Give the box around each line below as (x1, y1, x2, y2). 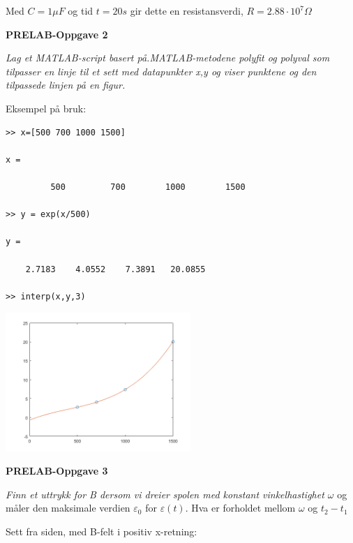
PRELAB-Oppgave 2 (6, 27, 108, 41)
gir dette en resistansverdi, (130, 3, 243, 17)
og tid (68, 3, 93, 17)
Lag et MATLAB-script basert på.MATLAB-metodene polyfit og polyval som (6, 50, 330, 65)
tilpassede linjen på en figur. (6, 77, 126, 92)
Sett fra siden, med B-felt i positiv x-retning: (6, 524, 197, 539)
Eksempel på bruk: (6, 101, 87, 115)
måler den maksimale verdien (6, 500, 130, 515)
